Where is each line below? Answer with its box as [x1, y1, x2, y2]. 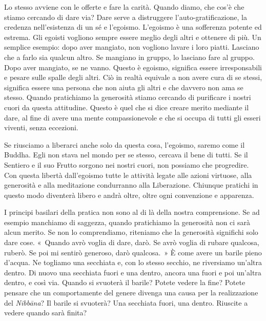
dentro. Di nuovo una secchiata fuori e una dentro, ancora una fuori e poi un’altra [4, 267, 261, 277]
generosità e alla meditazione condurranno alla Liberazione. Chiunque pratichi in [4, 179, 258, 190]
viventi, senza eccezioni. [4, 122, 78, 133]
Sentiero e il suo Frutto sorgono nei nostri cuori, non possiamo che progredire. [4, 159, 249, 170]
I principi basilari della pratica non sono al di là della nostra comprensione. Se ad [4, 207, 260, 217]
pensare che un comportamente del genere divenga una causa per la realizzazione [4, 287, 258, 298]
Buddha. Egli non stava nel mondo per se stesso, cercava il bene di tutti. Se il [4, 149, 248, 160]
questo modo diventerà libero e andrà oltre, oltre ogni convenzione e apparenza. [4, 189, 254, 200]
